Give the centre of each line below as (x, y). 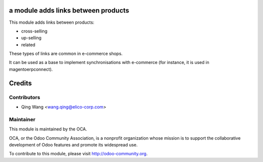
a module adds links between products (69, 10)
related (28, 45)
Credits (20, 83)
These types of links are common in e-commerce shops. (66, 54)
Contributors (25, 97)
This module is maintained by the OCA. (48, 129)
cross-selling (34, 31)
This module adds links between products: (52, 22)
